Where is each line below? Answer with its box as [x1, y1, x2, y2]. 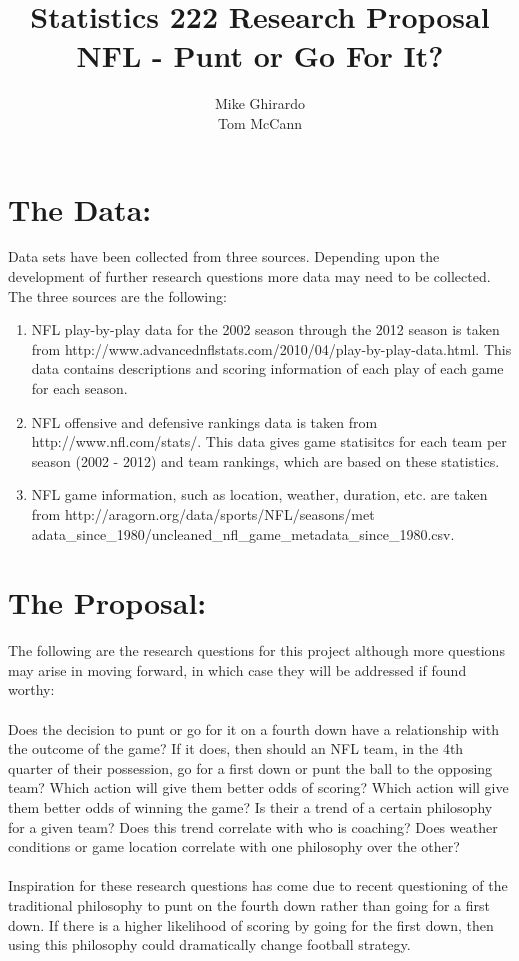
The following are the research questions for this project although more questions [8, 640, 505, 661]
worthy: [8, 679, 55, 700]
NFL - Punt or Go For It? [76, 35, 444, 76]
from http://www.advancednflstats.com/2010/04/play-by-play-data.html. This [31, 338, 512, 359]
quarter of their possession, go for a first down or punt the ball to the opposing [8, 757, 493, 778]
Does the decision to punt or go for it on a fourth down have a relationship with [8, 718, 499, 739]
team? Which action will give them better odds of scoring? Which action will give [8, 777, 509, 798]
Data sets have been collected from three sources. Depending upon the [8, 246, 440, 267]
